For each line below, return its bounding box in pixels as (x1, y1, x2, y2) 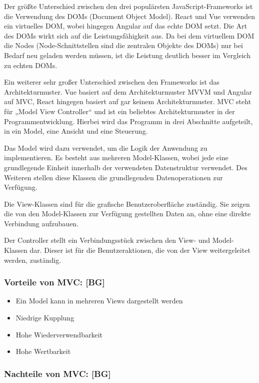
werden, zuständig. (4, 254, 61, 265)
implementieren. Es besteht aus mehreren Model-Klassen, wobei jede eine (4, 152, 228, 163)
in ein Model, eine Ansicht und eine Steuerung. (4, 126, 148, 136)
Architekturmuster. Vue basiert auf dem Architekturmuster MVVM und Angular (4, 86, 252, 97)
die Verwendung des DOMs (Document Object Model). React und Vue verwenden (4, 11, 255, 21)
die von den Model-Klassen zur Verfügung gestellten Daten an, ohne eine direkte (4, 208, 251, 219)
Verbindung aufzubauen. (4, 218, 79, 228)
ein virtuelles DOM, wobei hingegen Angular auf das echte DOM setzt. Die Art (4, 21, 247, 31)
